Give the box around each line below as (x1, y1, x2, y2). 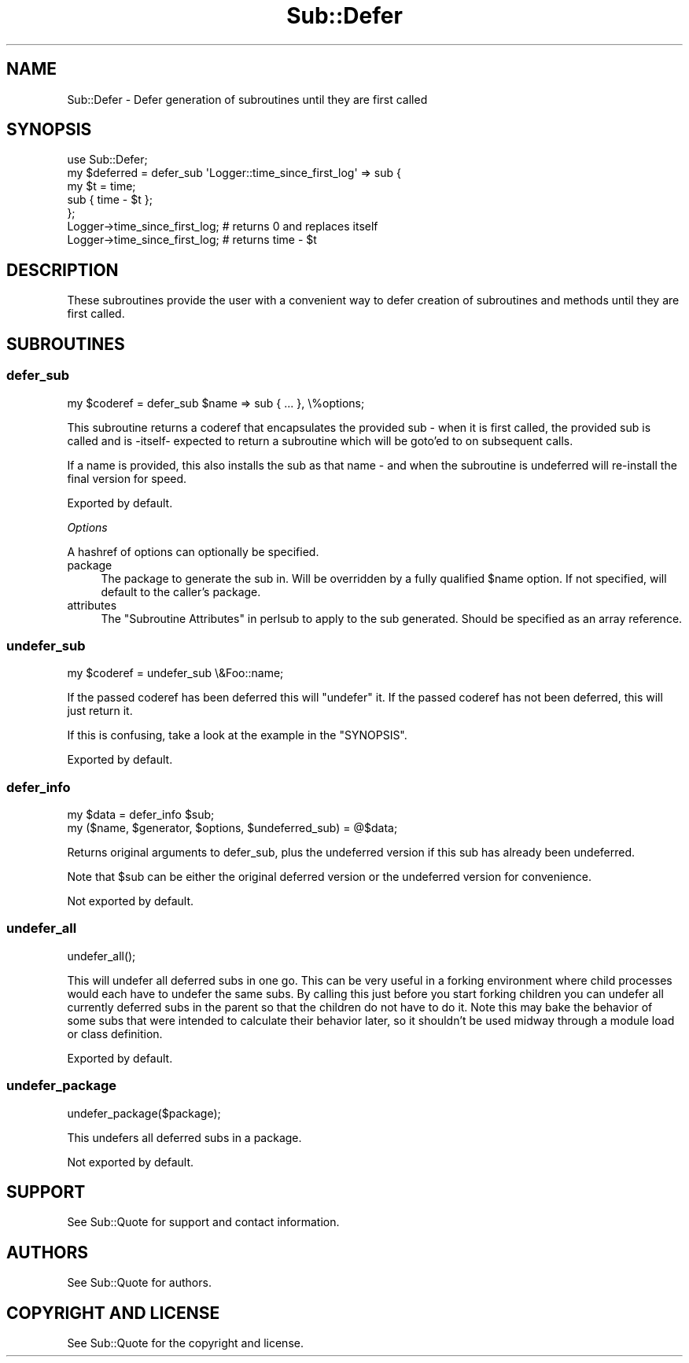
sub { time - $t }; (67, 193, 153, 207)
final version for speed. (67, 471, 187, 485)
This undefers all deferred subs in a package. (67, 1130, 302, 1144)
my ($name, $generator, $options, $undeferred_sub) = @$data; (67, 821, 398, 834)
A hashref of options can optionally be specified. (67, 544, 319, 558)
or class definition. (67, 1026, 163, 1041)
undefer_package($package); (67, 1106, 221, 1120)
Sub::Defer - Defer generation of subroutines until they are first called (67, 92, 428, 106)
